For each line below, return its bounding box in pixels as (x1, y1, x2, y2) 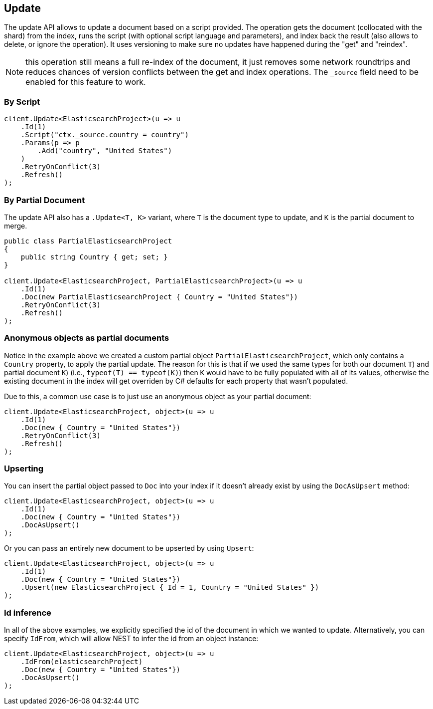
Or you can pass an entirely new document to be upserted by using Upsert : (4, 544, 254, 553)
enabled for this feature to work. (25, 77, 146, 87)
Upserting (4, 464, 44, 474)
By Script (4, 96, 40, 107)
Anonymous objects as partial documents (4, 333, 169, 343)
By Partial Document (4, 195, 85, 205)
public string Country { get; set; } (20, 252, 168, 261)
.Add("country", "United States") (37, 147, 172, 155)
